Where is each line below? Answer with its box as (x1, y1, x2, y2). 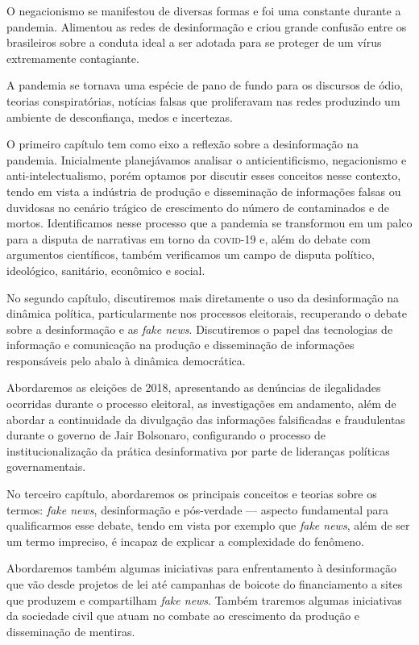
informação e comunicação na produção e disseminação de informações (6, 336, 355, 353)
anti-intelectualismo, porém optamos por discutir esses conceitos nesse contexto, (6, 167, 401, 184)
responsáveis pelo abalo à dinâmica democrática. (6, 352, 246, 368)
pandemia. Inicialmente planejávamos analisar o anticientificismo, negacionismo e (6, 151, 407, 168)
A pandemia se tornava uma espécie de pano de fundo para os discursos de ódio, (6, 77, 404, 94)
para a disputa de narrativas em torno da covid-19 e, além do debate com (6, 230, 371, 247)
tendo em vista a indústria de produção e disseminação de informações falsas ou (6, 182, 401, 199)
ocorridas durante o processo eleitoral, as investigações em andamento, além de (6, 395, 396, 412)
